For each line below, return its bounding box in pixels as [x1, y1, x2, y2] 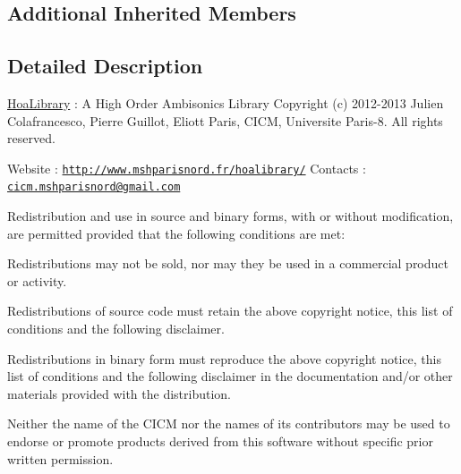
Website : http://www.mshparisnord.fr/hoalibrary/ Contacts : [7, 158, 366, 177]
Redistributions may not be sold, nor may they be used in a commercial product [7, 254, 448, 273]
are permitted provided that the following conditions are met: [7, 224, 346, 242]
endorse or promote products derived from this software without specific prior [7, 432, 433, 451]
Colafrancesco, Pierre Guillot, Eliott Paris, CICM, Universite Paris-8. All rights [7, 111, 443, 130]
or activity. [7, 271, 67, 290]
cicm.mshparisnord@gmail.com [7, 181, 181, 194]
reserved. [7, 129, 55, 148]
